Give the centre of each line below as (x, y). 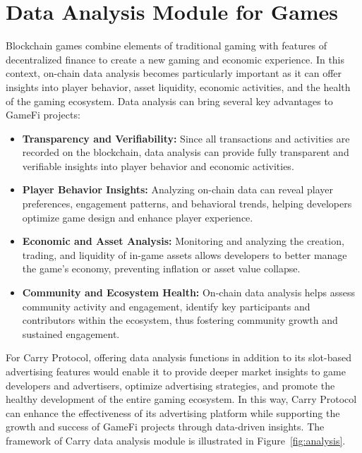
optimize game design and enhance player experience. (138, 217)
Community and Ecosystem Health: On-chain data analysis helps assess (188, 292)
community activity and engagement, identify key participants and (166, 306)
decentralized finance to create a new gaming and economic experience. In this (175, 59)
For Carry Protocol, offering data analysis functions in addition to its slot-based (179, 357)
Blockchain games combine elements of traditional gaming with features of (167, 46)
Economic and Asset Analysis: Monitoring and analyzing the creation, (183, 241)
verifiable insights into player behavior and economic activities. (158, 165)
